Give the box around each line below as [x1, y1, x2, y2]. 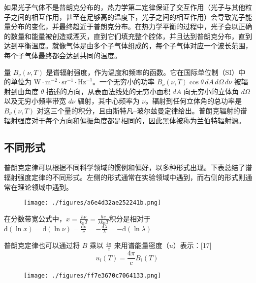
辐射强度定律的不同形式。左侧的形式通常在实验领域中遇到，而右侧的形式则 [4, 172, 245, 182]
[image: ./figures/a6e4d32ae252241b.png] [24, 199, 161, 207]
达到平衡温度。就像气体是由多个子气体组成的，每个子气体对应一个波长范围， [4, 40, 252, 51]
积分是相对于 [109, 213, 151, 223]
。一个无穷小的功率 [93, 76, 155, 87]
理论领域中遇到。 [17, 181, 73, 192]
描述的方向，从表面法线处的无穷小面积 [46, 86, 170, 96]
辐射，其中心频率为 [77, 96, 140, 106]
